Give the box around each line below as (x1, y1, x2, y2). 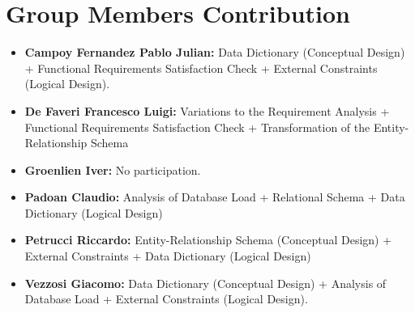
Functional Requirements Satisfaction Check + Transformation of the (24, 118, 370, 135)
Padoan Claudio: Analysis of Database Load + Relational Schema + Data (24, 188, 405, 205)
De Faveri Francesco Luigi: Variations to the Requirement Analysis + (24, 102, 390, 119)
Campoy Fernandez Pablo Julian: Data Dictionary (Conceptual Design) (24, 44, 405, 61)
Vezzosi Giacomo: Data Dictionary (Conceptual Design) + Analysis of (24, 274, 387, 291)
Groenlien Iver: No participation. (24, 161, 201, 178)
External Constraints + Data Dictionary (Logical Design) (24, 247, 311, 264)
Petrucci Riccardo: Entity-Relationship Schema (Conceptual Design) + (24, 231, 392, 248)
